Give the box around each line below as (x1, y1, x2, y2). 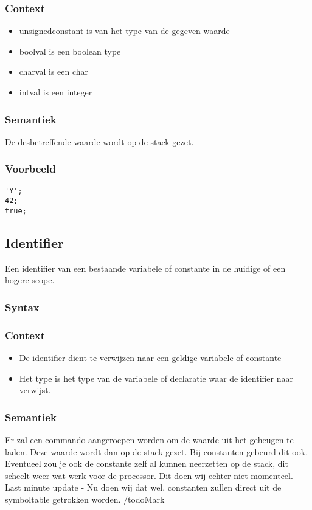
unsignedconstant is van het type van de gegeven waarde (19, 24, 230, 37)
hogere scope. (5, 274, 55, 286)
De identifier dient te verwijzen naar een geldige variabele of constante (19, 351, 282, 364)
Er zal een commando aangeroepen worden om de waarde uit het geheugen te (5, 433, 294, 446)
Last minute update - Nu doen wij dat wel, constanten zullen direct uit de (5, 481, 282, 494)
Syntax (5, 299, 40, 314)
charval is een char (19, 65, 89, 78)
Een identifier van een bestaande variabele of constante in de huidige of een (5, 261, 286, 274)
